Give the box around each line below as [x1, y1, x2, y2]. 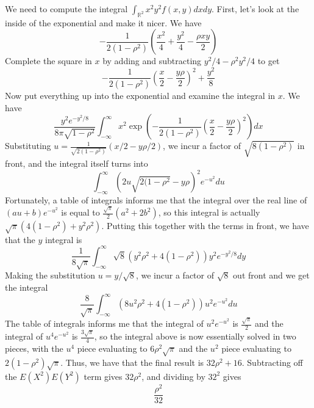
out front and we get [233, 269, 310, 282]
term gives [84, 370, 123, 382]
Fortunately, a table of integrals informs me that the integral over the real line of [5, 193, 307, 206]
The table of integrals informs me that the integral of [5, 317, 204, 330]
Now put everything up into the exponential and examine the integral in [5, 89, 276, 101]
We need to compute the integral [5, 2, 128, 15]
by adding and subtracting [102, 54, 202, 67]
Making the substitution [5, 269, 95, 282]
